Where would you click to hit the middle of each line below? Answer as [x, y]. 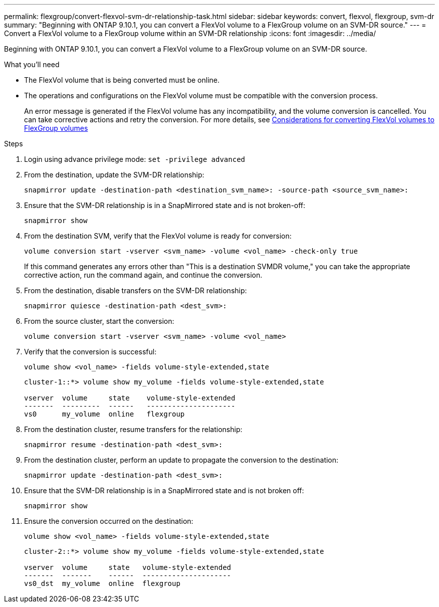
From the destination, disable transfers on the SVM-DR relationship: [136, 290]
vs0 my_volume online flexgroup [104, 414]
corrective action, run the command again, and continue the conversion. [143, 275]
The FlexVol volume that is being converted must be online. [122, 80]
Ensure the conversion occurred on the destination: [109, 521]
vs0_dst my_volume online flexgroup [102, 583]
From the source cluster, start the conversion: [99, 321]
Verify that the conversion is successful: [90, 352]
